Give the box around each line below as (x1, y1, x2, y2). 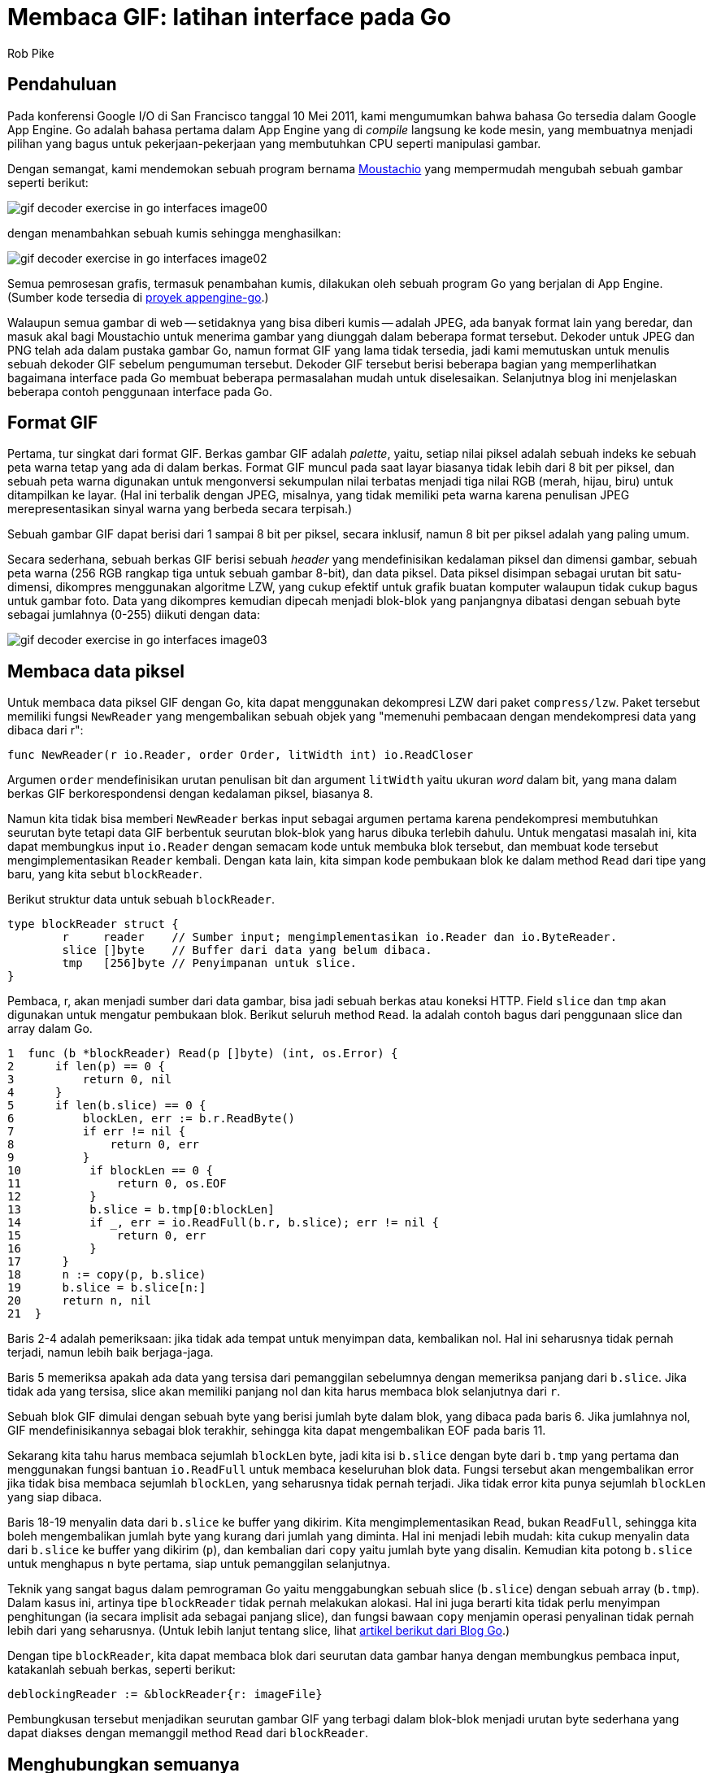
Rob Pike (7, 46, 54, 60)
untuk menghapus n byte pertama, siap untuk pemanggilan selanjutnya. (7, 1557, 391, 1571)
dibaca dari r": (7, 723, 84, 738)
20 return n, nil (7, 1294, 152, 1308)
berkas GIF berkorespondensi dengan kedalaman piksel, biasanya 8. (7, 786, 373, 801)
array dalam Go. (7, 1022, 93, 1036)
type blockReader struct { (7, 917, 179, 931)
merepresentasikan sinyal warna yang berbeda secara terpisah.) (7, 502, 353, 516)
